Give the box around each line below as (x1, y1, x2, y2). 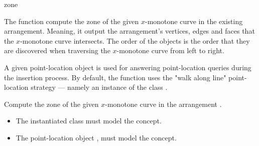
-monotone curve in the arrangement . (105, 98, 222, 109)
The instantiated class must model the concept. (16, 115, 162, 126)
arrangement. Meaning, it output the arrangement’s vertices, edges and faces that (4, 26, 255, 36)
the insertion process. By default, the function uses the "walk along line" (4, 72, 226, 82)
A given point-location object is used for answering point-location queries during (4, 62, 251, 72)
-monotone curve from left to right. (116, 45, 224, 56)
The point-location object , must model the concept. (16, 132, 177, 142)
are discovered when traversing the (4, 45, 110, 56)
